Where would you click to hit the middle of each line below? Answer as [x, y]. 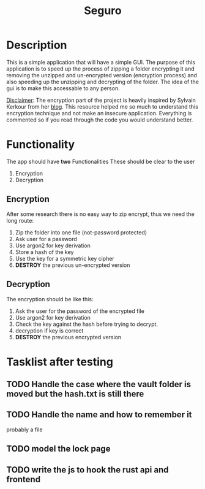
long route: [20, 220]
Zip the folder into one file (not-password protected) [81, 232]
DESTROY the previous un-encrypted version [73, 265]
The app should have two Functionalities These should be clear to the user [101, 161]
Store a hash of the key [44, 252]
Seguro [103, 11]
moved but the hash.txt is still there [75, 394]
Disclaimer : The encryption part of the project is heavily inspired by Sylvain [101, 100]
